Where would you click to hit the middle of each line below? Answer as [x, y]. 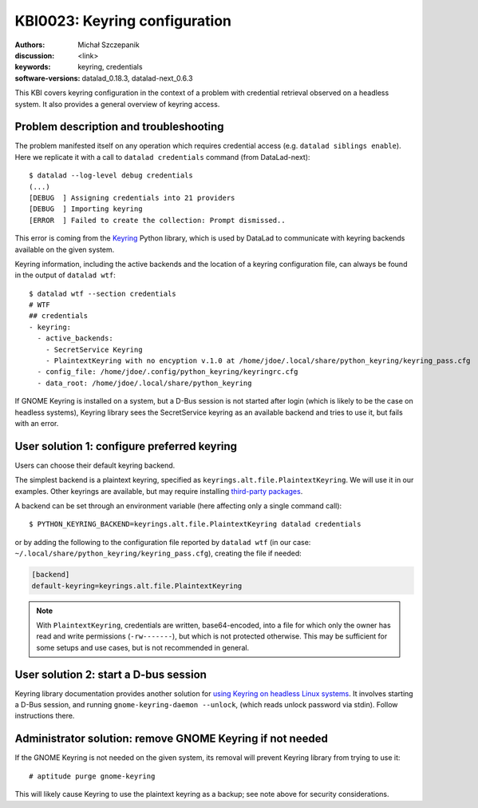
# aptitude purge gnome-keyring [92, 776]
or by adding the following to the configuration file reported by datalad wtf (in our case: [163, 542]
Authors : [30, 45]
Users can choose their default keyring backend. [95, 465]
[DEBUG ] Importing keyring [86, 209]
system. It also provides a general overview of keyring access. [117, 104]
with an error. [37, 423]
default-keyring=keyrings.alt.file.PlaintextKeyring [137, 586]
